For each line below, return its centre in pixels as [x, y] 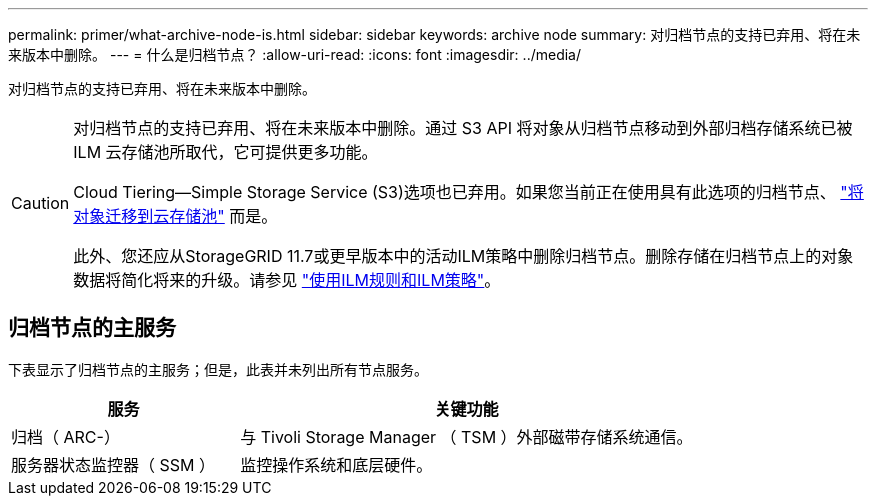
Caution [40, 203]
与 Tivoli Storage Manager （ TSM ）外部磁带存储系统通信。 [466, 436]
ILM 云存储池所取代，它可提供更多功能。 [225, 152]
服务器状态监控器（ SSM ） [113, 464]
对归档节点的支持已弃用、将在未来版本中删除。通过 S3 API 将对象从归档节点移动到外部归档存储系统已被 [463, 128]
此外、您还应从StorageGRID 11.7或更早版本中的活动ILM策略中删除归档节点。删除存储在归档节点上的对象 [463, 256]
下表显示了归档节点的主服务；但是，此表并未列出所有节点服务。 [218, 369]
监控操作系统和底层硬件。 [336, 464]
